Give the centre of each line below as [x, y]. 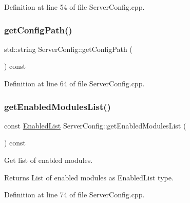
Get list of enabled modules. [49, 160]
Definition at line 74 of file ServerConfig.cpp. [74, 195]
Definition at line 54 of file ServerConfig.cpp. [74, 7]
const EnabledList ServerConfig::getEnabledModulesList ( [95, 125]
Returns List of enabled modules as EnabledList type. [89, 177]
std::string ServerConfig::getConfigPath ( [68, 49]
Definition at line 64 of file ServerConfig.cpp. [74, 83]
